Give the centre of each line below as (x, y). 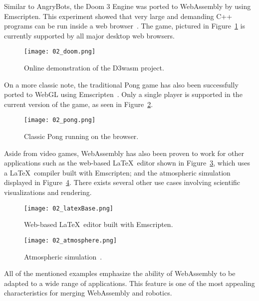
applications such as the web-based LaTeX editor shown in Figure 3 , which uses (127, 163)
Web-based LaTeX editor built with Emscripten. (99, 224)
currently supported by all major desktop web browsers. (90, 35)
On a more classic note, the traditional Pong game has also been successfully (121, 84)
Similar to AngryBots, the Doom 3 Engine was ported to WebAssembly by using (128, 6)
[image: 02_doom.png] (60, 52)
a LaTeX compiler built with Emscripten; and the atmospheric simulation (117, 172)
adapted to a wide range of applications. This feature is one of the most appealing (129, 283)
